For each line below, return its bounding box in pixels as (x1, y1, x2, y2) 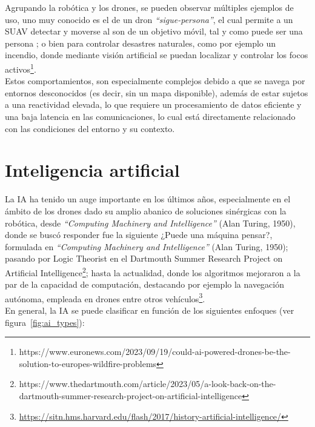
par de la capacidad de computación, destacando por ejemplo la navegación (5, 278, 284, 291)
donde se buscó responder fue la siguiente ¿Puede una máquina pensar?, (5, 228, 273, 241)
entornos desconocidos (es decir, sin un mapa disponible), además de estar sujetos (5, 86, 308, 99)
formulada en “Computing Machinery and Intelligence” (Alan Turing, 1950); (5, 240, 288, 253)
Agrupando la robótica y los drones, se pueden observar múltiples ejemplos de (5, 1, 294, 13)
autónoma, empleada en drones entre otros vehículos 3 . (5, 290, 205, 305)
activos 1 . (5, 61, 36, 75)
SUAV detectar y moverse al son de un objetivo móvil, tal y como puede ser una (5, 25, 303, 38)
